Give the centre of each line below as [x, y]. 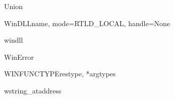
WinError [19, 57]
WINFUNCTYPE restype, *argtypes [60, 74]
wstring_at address [33, 90]
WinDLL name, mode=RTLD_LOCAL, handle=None [87, 23]
